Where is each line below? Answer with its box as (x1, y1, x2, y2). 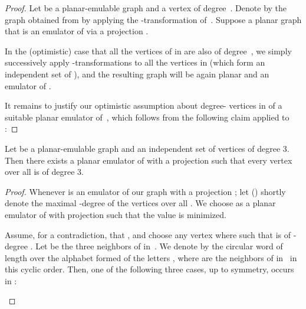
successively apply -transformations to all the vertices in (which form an (5, 56, 265, 69)
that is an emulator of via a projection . (5, 25, 149, 37)
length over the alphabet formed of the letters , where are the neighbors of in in (5, 251, 297, 264)
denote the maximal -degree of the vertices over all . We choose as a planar (5, 197, 276, 209)
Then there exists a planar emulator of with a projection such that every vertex (5, 154, 292, 166)
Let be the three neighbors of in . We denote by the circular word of (35, 240, 283, 252)
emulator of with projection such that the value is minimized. (5, 208, 226, 220)
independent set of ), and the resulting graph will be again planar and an (5, 67, 269, 80)
